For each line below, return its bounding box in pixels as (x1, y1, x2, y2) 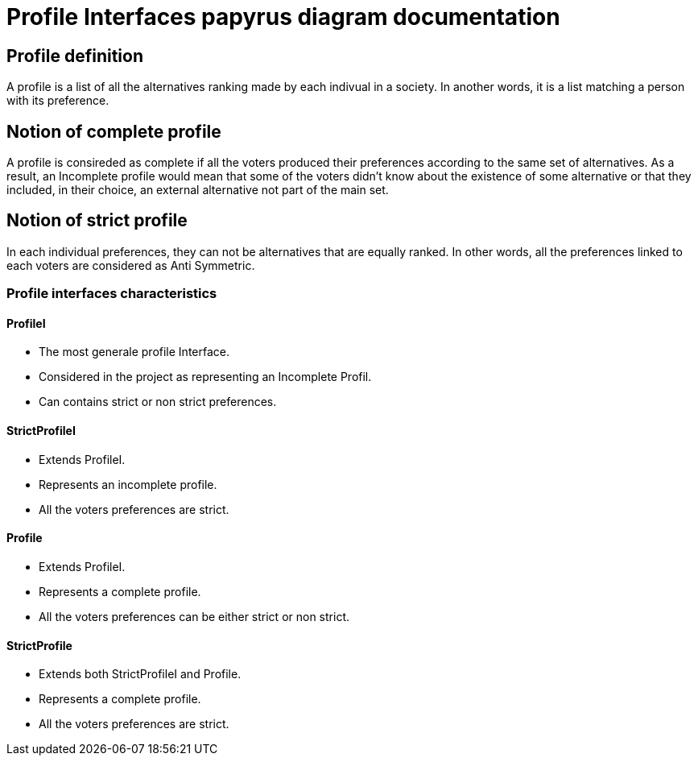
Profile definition (6, 45, 143, 66)
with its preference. (6, 93, 109, 108)
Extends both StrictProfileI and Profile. (39, 667, 242, 681)
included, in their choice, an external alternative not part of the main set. (6, 183, 389, 197)
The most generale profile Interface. (39, 345, 229, 359)
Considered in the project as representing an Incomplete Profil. (39, 370, 372, 384)
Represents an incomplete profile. (39, 477, 217, 491)
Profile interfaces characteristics (6, 285, 217, 302)
